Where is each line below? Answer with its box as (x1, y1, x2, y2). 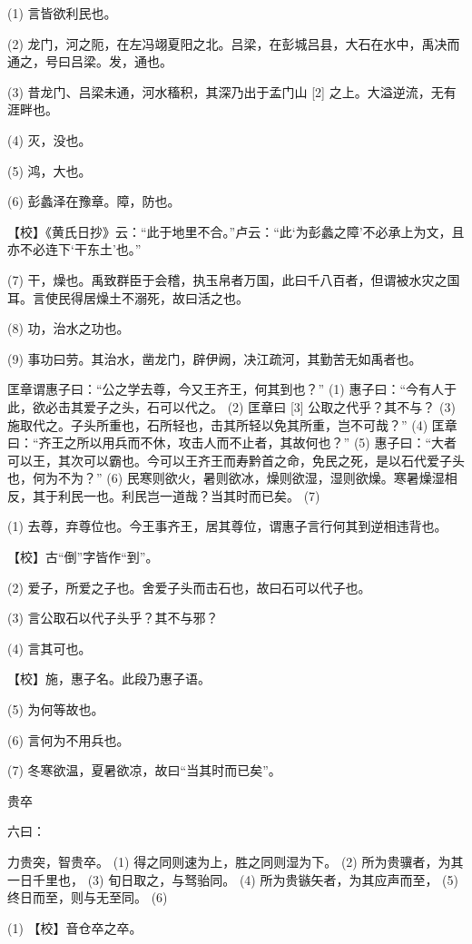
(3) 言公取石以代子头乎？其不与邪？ (7, 608, 219, 627)
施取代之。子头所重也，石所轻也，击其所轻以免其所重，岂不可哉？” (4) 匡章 (7, 415, 457, 434)
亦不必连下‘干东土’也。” (7, 240, 142, 259)
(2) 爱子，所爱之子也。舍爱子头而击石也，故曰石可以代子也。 (7, 577, 371, 596)
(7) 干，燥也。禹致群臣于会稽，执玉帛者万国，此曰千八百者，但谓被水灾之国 (7, 270, 460, 289)
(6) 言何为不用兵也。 (7, 730, 130, 749)
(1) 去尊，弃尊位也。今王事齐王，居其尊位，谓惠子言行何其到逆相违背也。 (7, 516, 447, 536)
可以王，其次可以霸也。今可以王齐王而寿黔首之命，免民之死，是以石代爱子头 (7, 450, 465, 469)
